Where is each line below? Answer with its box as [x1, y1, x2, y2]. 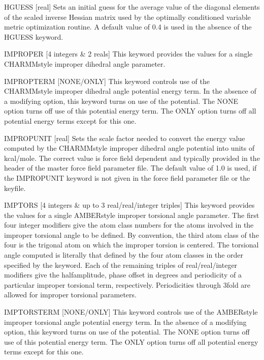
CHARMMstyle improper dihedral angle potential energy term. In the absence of [4, 86, 256, 96]
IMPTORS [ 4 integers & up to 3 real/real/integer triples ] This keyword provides [4, 200, 255, 210]
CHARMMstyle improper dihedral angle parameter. [4, 58, 166, 69]
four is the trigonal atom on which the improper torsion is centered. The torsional [4, 239, 259, 250]
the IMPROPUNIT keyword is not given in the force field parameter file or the [4, 172, 250, 183]
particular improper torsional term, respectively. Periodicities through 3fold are [4, 279, 251, 290]
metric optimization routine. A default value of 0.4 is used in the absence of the [4, 21, 252, 32]
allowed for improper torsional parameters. [4, 289, 137, 300]
